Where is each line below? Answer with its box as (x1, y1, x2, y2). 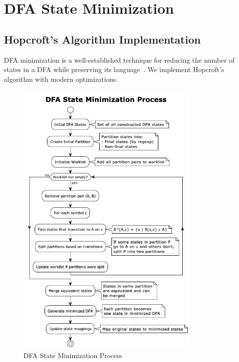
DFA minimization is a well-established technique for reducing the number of (4, 54, 235, 65)
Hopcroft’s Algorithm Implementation (4, 31, 201, 47)
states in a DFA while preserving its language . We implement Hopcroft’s (4, 64, 224, 74)
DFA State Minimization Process (23, 350, 122, 360)
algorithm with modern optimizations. (4, 73, 118, 84)
